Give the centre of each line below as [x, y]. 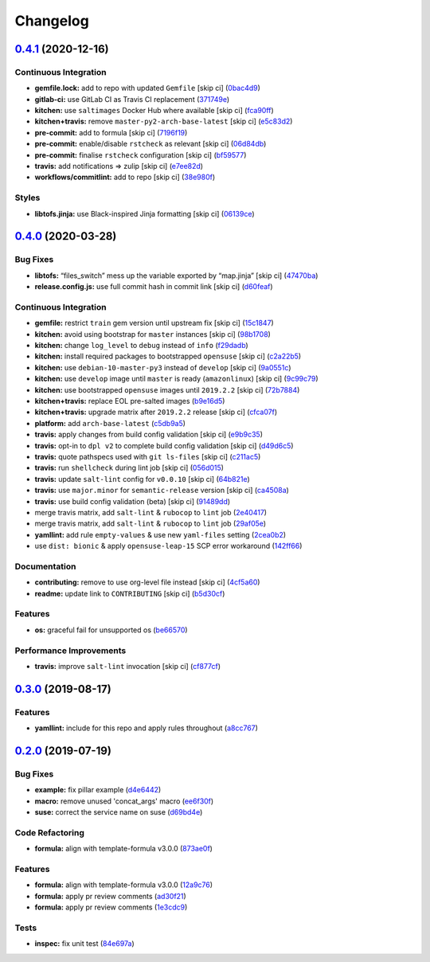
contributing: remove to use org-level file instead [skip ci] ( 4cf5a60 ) [147, 582]
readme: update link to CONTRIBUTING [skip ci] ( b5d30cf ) [130, 593]
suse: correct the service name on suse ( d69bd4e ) [119, 811]
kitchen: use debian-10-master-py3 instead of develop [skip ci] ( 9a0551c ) [163, 367]
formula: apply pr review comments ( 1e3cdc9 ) [111, 907]
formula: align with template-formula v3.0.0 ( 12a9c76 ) [124, 885]
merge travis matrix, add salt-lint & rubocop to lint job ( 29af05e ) [150, 524]
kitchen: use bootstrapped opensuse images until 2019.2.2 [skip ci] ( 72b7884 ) [167, 389]
